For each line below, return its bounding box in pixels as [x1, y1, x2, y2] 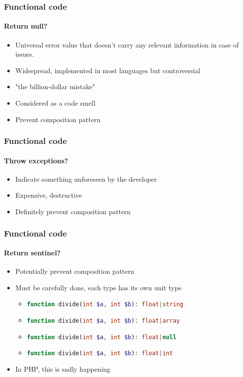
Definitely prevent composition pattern [15, 206, 131, 217]
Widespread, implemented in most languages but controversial [15, 65, 200, 75]
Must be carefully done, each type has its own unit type [15, 282, 182, 292]
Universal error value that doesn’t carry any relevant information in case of [15, 39, 239, 49]
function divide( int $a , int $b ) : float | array [27, 317, 180, 325]
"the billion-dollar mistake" [15, 81, 95, 92]
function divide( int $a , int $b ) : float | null [27, 333, 177, 341]
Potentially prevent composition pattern [15, 266, 134, 276]
